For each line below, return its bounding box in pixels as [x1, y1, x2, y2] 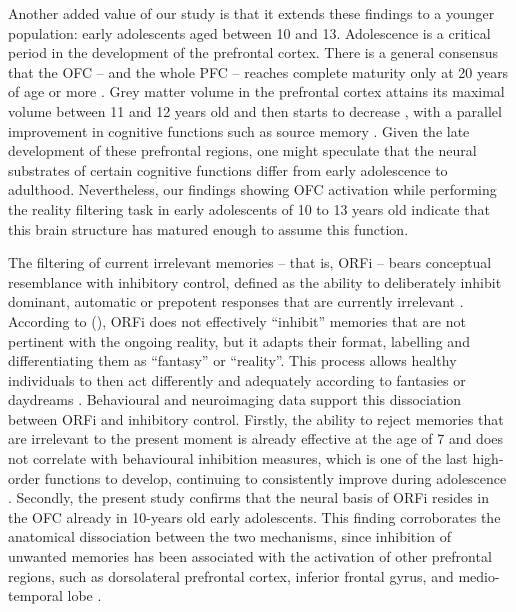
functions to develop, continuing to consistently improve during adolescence [44, 467, 507, 488]
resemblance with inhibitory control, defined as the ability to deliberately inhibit [8, 271, 502, 292]
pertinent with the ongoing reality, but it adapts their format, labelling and [8, 330, 470, 351]
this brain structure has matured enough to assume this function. [8, 218, 409, 239]
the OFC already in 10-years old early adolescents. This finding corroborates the [8, 506, 501, 527]
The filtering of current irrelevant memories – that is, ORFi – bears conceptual [8, 252, 492, 273]
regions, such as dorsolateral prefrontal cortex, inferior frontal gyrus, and [8, 565, 454, 586]
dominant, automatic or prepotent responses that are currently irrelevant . [8, 291, 464, 312]
